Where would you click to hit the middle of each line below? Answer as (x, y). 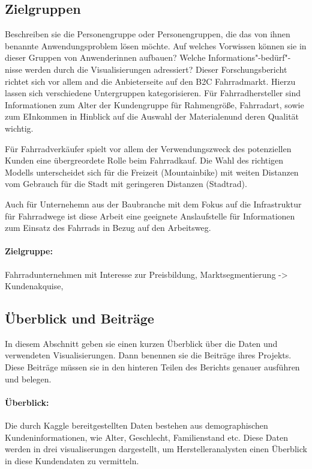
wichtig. (19, 128)
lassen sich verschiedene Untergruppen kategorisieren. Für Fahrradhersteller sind (153, 93)
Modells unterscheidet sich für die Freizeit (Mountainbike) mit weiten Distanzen (152, 172)
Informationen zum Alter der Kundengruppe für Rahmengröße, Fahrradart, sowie (154, 104)
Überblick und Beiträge (79, 318)
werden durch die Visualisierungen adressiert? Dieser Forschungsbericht (156, 69)
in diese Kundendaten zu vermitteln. (72, 460)
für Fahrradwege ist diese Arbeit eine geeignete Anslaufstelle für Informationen (150, 216)
